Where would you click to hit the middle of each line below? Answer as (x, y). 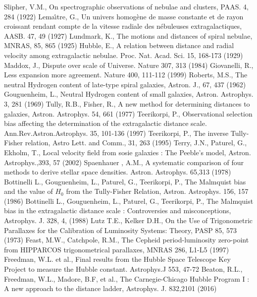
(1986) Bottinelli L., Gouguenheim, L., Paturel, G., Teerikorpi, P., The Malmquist (129, 201)
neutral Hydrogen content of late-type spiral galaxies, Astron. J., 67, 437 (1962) (125, 84)
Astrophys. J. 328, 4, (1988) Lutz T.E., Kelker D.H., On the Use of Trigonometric (128, 220)
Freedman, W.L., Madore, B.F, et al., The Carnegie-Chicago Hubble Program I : (127, 278)
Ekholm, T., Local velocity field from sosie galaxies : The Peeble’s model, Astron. (128, 152)
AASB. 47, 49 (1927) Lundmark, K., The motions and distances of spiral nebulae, (128, 35)
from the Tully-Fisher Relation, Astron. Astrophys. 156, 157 (157, 191)
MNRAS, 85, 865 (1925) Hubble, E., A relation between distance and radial (119, 45)
